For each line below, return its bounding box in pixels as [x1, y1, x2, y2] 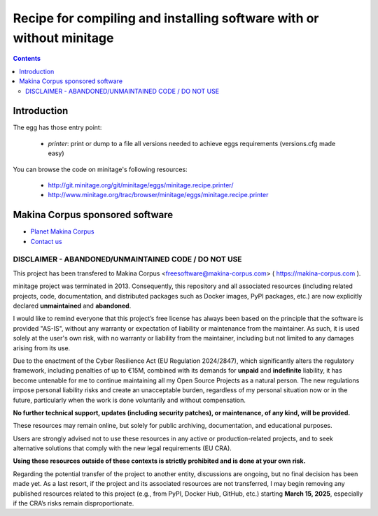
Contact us [30, 237, 62, 245]
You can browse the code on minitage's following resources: [13, 165, 188, 173]
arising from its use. [13, 343, 71, 352]
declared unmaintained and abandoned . [13, 301, 132, 310]
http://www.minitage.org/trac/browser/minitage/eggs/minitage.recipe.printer [48, 191, 269, 199]
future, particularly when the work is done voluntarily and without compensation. [13, 396, 246, 404]
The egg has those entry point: [13, 123, 102, 132]
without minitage [13, 30, 114, 45]
